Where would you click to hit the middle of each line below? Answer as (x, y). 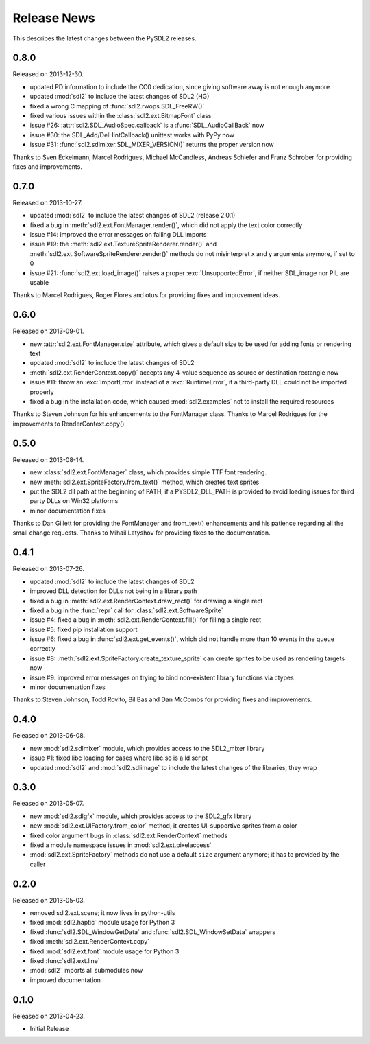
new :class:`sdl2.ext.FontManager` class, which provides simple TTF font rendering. (148, 472)
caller (38, 864)
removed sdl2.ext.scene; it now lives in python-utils (102, 913)
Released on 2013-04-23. (49, 1016)
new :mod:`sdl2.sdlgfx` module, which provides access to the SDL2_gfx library (141, 816)
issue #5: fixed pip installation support (84, 629)
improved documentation (65, 980)
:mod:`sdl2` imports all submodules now (86, 971)
